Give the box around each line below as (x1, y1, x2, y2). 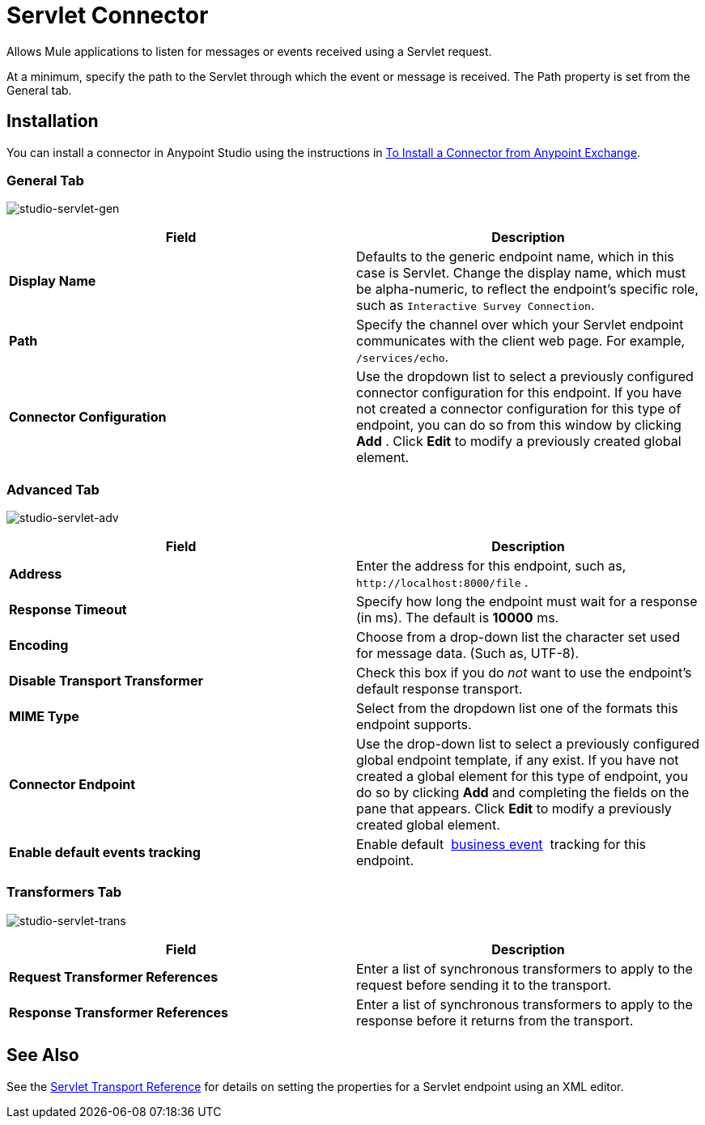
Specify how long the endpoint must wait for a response (356, 593, 698, 610)
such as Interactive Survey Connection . (356, 297, 595, 314)
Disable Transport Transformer (9, 673, 203, 690)
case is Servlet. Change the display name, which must (356, 265, 686, 282)
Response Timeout (9, 601, 127, 618)
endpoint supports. (356, 716, 472, 733)
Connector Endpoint (9, 776, 136, 793)
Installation (6, 111, 99, 132)
